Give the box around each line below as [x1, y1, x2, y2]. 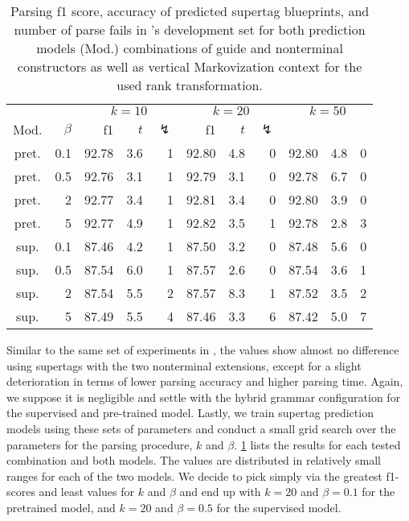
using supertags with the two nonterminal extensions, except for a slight [6, 357, 362, 374]
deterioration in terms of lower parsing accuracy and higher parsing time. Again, [6, 373, 403, 390]
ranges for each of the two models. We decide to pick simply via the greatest [6, 467, 382, 484]
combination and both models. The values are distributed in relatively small [6, 452, 381, 469]
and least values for [39, 483, 135, 500]
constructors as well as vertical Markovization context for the [17, 57, 362, 76]
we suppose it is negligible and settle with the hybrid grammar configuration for [6, 388, 401, 405]
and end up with [179, 483, 261, 500]
